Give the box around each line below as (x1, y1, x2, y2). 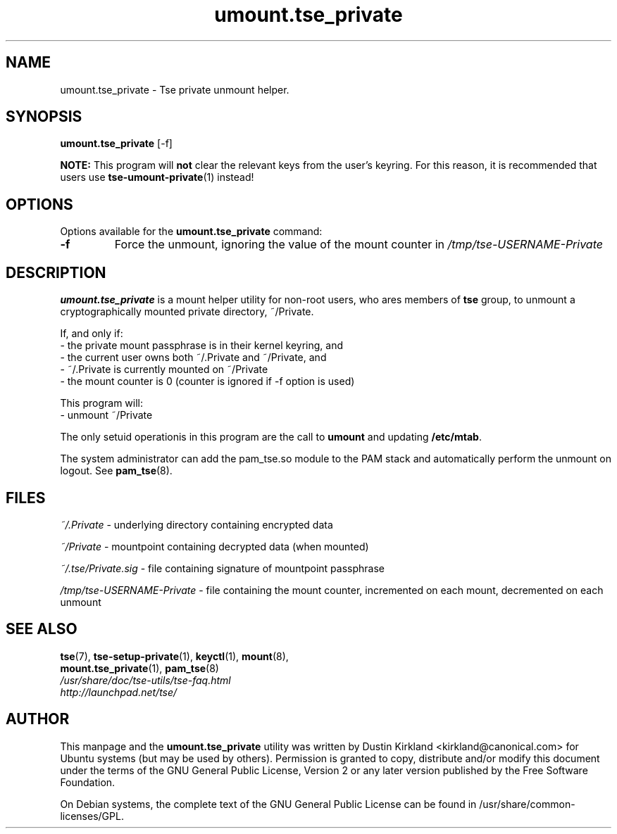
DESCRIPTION (6, 263, 106, 282)
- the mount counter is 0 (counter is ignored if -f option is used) (60, 375, 355, 388)
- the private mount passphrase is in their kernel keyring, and (60, 339, 344, 352)
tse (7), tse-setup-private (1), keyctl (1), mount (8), (60, 650, 289, 662)
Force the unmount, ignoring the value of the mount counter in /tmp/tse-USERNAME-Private (114, 237, 603, 252)
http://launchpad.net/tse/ (60, 685, 177, 698)
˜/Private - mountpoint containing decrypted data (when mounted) (60, 540, 369, 552)
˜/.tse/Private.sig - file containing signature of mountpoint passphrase (60, 562, 385, 574)
